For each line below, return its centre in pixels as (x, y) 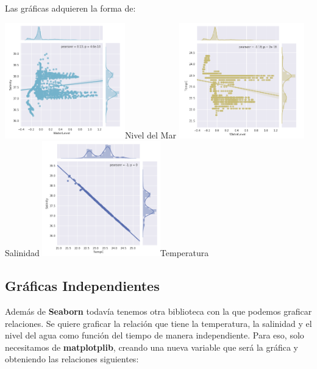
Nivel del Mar (150, 134)
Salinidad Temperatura (107, 253)
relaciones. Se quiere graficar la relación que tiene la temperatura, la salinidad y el (158, 323)
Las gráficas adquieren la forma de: (70, 8)
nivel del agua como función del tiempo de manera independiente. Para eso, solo (155, 335)
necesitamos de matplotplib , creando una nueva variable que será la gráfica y (152, 347)
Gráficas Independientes (82, 286)
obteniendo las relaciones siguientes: (72, 359)
